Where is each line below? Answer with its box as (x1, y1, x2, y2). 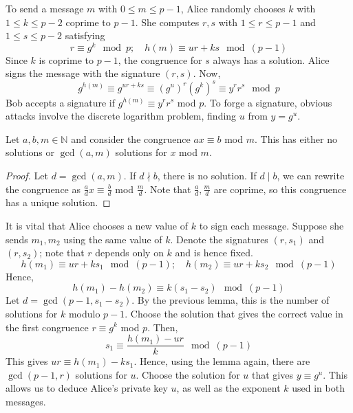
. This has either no (254, 131, 337, 146)
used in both (292, 381, 345, 395)
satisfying (65, 28, 105, 43)
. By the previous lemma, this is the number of (131, 293, 330, 307)
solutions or (6, 145, 54, 159)
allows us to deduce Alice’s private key (6, 381, 168, 395)
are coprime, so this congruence (213, 181, 347, 196)
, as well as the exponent (176, 381, 281, 395)
